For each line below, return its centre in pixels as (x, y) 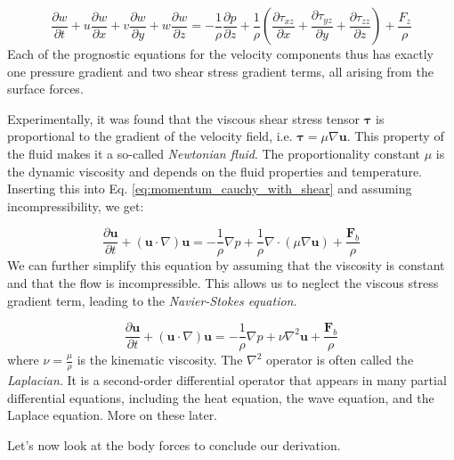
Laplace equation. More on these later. (113, 415)
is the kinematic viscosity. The (160, 360)
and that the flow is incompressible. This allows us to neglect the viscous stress (223, 283)
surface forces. (45, 89)
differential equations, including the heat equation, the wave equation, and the (221, 397)
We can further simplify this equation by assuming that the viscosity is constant (226, 265)
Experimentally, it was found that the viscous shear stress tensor (184, 118)
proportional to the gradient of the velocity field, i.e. (150, 136)
